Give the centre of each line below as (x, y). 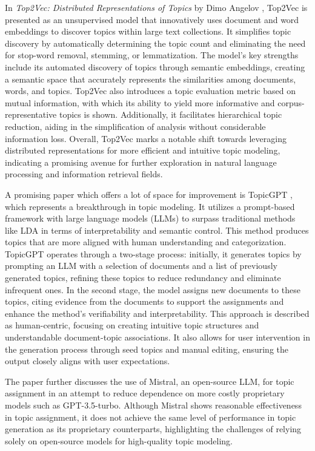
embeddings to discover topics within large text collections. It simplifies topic (148, 31)
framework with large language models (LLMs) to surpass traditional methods (150, 218)
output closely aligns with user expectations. (88, 361)
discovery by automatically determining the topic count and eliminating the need (155, 43)
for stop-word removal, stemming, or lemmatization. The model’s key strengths (152, 55)
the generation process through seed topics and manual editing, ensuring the (147, 349)
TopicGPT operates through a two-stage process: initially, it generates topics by (153, 253)
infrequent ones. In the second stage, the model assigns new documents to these (153, 289)
